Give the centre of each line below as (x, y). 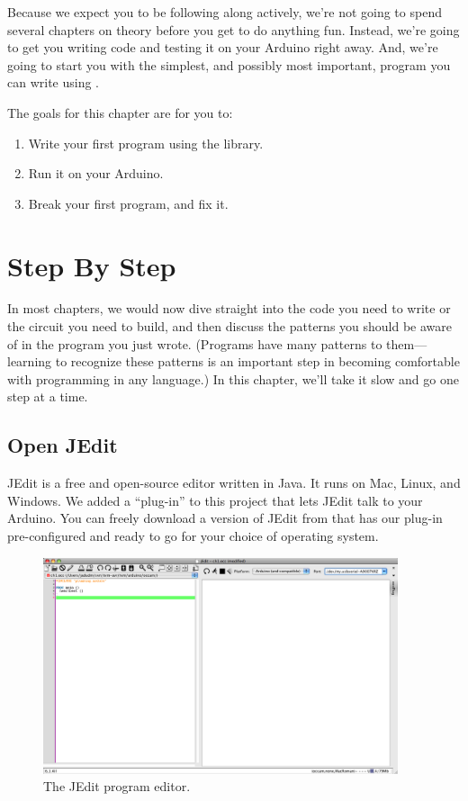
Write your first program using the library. (146, 143)
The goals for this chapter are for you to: (120, 112)
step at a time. (48, 396)
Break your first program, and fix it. (128, 203)
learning (30, 361)
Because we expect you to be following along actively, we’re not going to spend (225, 12)
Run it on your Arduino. (96, 173)
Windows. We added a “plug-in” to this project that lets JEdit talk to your (215, 500)
